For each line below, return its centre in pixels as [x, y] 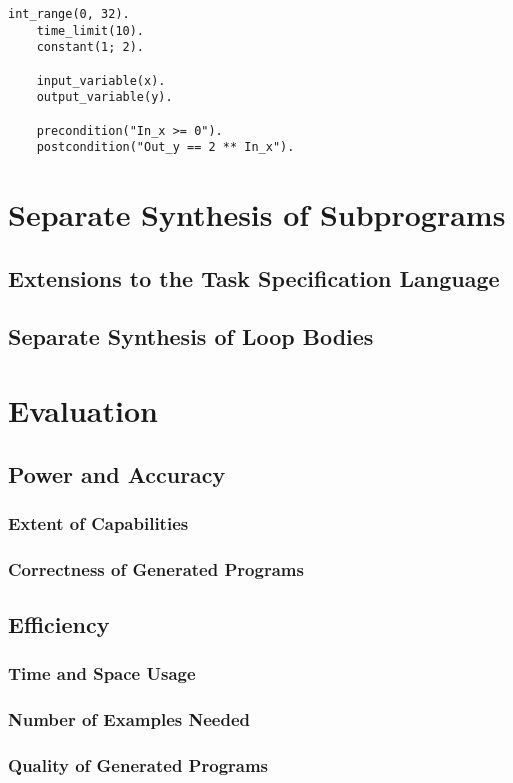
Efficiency [59, 624]
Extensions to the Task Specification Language [254, 277]
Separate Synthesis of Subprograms [257, 214]
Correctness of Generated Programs [156, 568]
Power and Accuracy [117, 473]
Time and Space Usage [102, 673]
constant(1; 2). [90, 47]
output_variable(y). [104, 97]
